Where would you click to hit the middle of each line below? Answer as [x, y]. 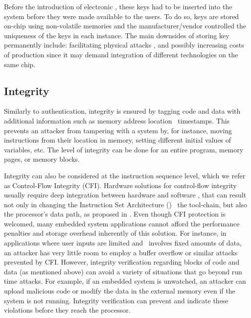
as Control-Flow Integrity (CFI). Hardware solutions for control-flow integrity [120, 185]
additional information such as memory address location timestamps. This [117, 120]
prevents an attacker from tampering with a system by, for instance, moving [118, 130]
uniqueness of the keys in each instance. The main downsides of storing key [117, 35]
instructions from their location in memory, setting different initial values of [118, 140]
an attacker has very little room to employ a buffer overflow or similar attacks [121, 252]
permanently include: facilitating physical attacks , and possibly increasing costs [124, 45]
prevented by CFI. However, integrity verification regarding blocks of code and [122, 262]
